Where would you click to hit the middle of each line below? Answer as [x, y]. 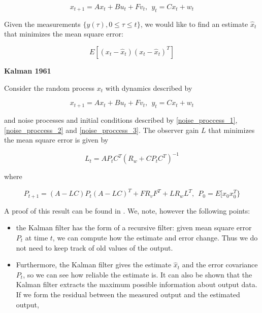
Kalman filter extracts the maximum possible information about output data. [137, 284]
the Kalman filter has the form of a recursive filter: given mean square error [134, 228]
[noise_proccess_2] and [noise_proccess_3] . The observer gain [102, 130]
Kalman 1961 [28, 70]
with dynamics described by [149, 88]
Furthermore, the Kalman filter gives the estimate [94, 265]
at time [37, 237]
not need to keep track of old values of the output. [94, 247]
